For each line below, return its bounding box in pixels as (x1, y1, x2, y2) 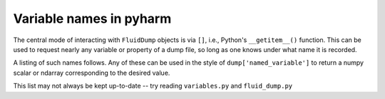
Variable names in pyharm (13, 11, 172, 26)
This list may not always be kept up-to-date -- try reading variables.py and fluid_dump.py (13, 82, 293, 90)
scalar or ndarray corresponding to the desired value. (13, 68, 170, 77)
